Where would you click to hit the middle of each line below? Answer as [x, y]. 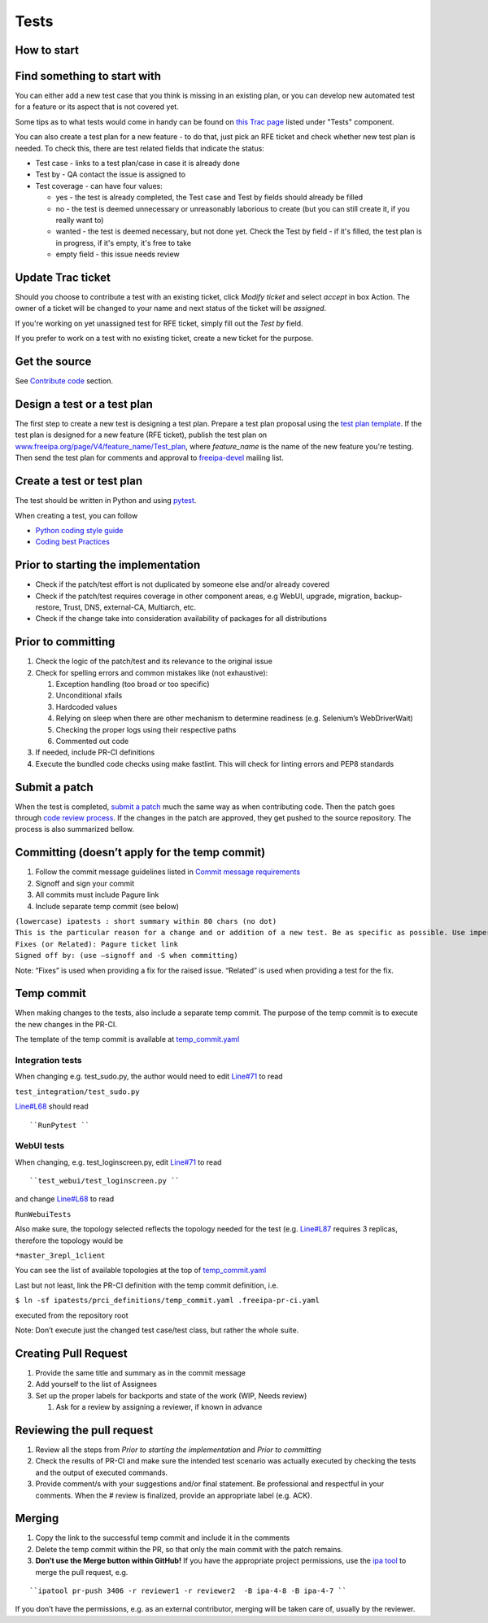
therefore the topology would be [69, 1240]
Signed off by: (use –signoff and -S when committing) [127, 956]
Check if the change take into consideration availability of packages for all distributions [181, 619]
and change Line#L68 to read [65, 1199]
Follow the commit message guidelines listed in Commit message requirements [168, 872]
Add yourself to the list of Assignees [96, 1385]
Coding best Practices [72, 542]
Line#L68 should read [52, 1106]
